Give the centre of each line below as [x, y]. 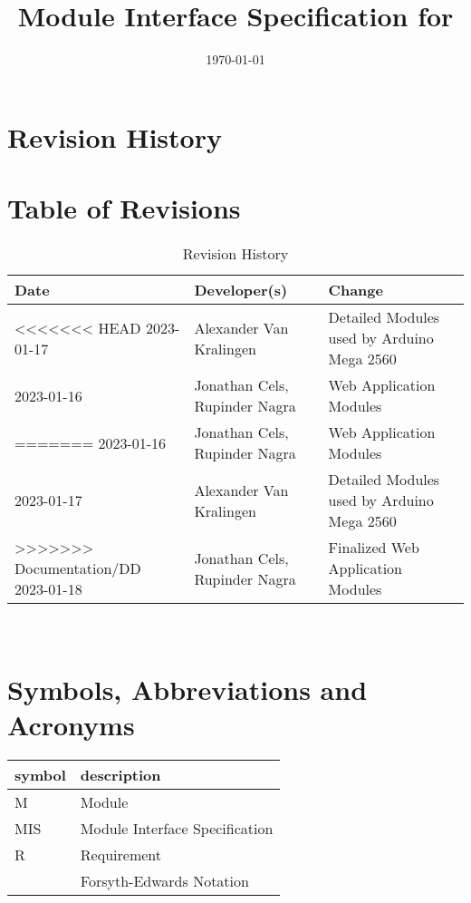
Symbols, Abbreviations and [187, 689]
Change [356, 290]
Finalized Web [374, 548]
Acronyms [71, 724]
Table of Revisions [124, 208]
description [120, 774]
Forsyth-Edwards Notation [164, 880]
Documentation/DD [78, 568]
